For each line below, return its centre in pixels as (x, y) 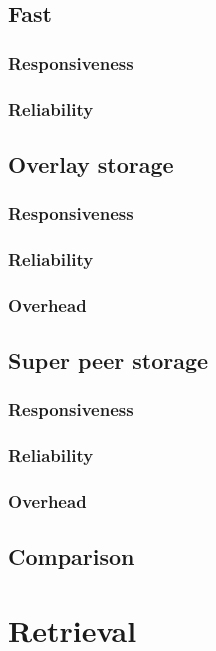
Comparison (71, 556)
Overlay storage (91, 163)
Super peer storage (108, 360)
